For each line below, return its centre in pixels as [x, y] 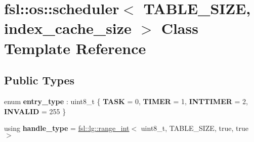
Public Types [39, 80]
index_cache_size [68, 28]
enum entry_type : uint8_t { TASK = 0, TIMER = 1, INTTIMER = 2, [126, 101]
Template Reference [75, 48]
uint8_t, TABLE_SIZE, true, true [195, 128]
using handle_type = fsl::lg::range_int [67, 128]
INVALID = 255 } [35, 111]
